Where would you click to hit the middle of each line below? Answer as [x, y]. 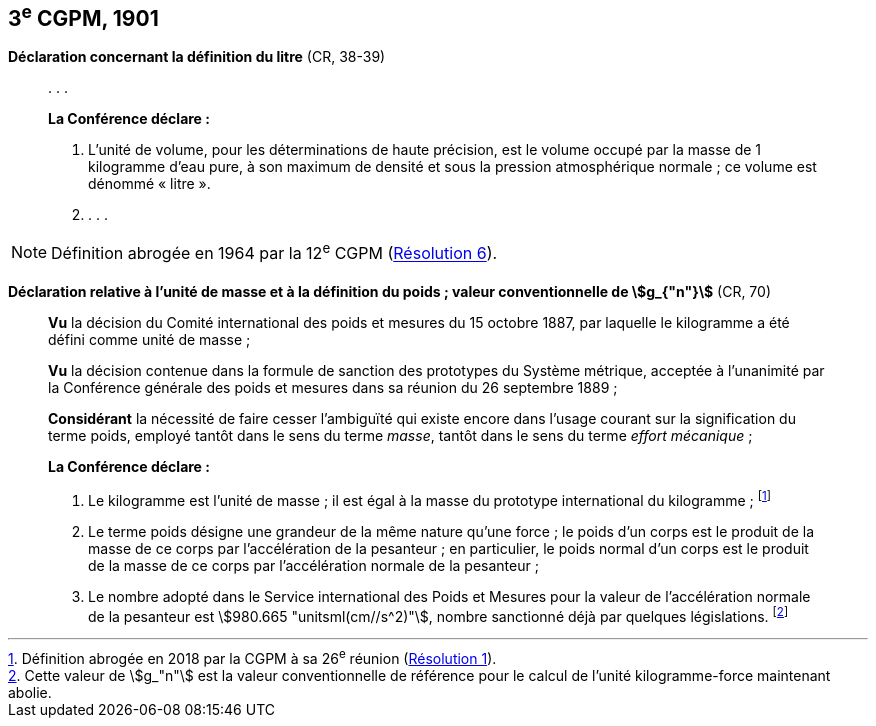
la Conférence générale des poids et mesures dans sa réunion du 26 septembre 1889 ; [333, 388]
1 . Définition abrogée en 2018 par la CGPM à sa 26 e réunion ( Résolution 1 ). [252, 657]
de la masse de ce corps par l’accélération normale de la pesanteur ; [313, 565]
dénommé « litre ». [149, 184]
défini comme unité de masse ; [149, 340]
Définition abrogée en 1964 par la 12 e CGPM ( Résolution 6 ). [274, 252]
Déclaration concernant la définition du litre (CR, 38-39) [197, 57]
